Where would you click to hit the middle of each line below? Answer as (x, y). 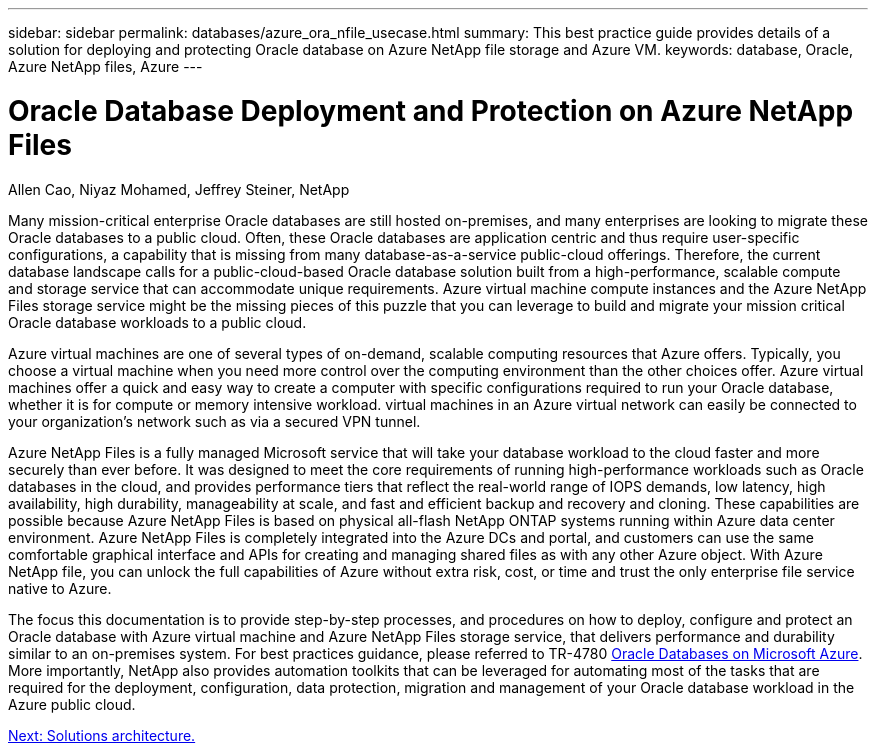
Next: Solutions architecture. (102, 735)
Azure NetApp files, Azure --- (105, 66)
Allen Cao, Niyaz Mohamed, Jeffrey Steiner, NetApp (179, 189)
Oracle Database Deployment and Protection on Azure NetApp (431, 110)
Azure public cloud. (72, 704)
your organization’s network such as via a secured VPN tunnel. (214, 421)
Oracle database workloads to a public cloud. (157, 322)
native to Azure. (60, 588)
